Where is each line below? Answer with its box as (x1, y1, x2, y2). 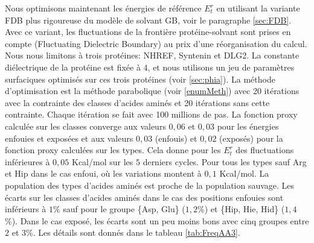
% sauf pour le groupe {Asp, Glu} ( (53, 203, 185, 215)
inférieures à (5, 155, 50, 168)
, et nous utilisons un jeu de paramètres (147, 60, 295, 73)
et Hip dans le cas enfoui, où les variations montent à (5, 167, 202, 180)
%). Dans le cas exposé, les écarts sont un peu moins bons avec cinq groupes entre (5, 214, 309, 227)
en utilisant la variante (216, 2, 300, 14)
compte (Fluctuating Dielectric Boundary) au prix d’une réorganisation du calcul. (5, 37, 307, 49)
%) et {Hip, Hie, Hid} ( (197, 203, 285, 215)
